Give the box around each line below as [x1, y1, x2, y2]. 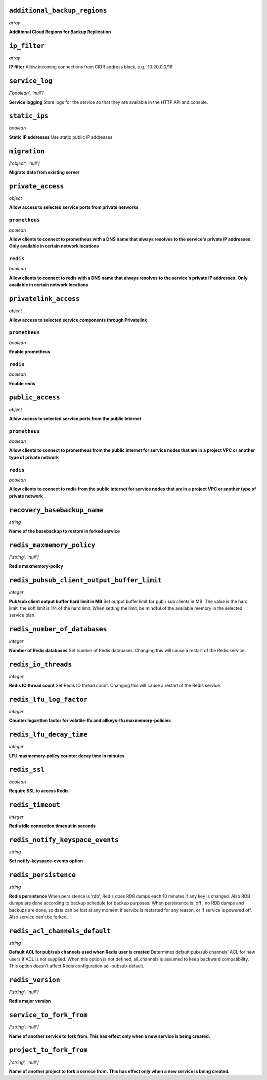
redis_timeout [9, 801, 60, 809]
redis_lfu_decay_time [9, 730, 88, 739]
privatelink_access [9, 295, 80, 303]
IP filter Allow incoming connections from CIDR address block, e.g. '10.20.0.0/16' [9, 64, 174, 70]
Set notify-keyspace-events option [9, 858, 83, 864]
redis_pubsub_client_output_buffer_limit [9, 576, 162, 585]
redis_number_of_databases [9, 625, 107, 633]
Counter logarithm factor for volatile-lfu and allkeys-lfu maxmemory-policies [9, 718, 171, 723]
